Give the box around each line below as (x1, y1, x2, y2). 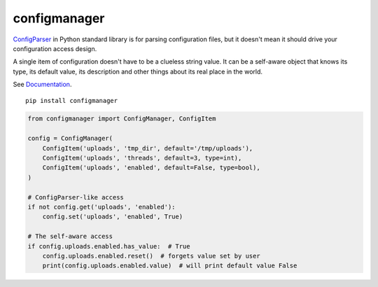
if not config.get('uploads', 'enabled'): (27, 203, 176, 211)
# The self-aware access (27, 232, 113, 241)
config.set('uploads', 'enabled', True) (42, 213, 183, 220)
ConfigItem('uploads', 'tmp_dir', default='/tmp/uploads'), (42, 144, 253, 152)
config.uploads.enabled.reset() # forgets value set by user (42, 252, 260, 260)
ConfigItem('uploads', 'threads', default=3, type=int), (42, 154, 242, 162)
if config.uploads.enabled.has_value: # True (27, 242, 190, 250)
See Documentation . (13, 80, 72, 89)
